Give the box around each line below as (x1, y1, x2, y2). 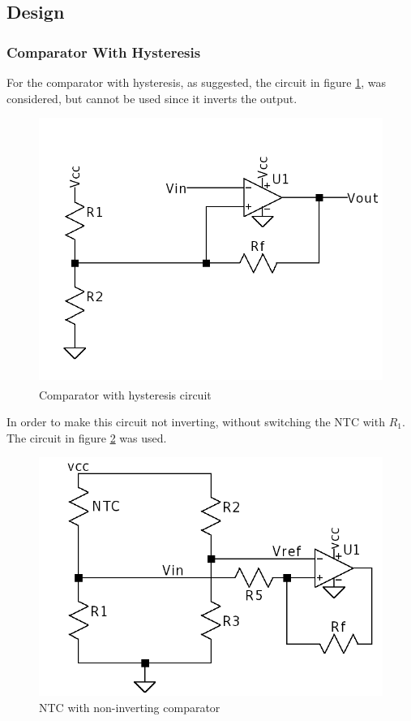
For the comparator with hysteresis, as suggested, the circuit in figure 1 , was (6, 74, 387, 90)
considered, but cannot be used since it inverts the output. (6, 89, 298, 106)
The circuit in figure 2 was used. (6, 429, 167, 446)
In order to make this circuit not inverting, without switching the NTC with (6, 412, 385, 430)
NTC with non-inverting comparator (39, 698, 220, 715)
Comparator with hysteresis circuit (39, 386, 212, 403)
